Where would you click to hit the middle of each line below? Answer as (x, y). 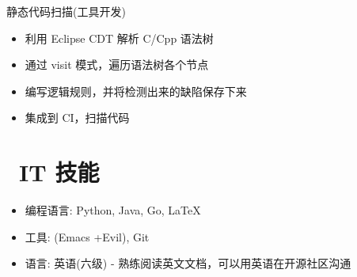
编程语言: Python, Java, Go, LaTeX (113, 210)
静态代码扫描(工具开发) (66, 11)
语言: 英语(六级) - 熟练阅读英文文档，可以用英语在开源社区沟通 (188, 263)
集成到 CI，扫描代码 (77, 118)
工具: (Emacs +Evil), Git (87, 236)
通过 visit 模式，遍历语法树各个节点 (117, 65)
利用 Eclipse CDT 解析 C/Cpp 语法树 (119, 38)
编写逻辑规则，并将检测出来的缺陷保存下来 (136, 91)
